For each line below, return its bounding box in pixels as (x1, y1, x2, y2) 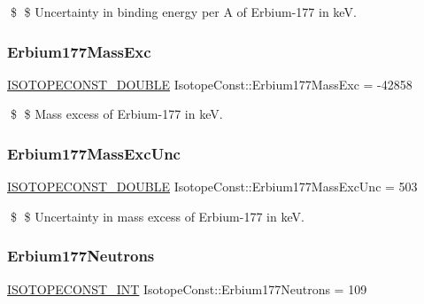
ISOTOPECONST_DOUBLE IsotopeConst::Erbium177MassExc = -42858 (7, 74, 412, 93)
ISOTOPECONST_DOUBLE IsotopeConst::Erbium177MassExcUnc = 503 (7, 177, 418, 196)
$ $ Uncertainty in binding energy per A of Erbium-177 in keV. (10, 3, 357, 20)
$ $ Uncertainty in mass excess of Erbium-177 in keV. (10, 207, 305, 225)
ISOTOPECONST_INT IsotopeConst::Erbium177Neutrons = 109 (7, 279, 367, 298)
